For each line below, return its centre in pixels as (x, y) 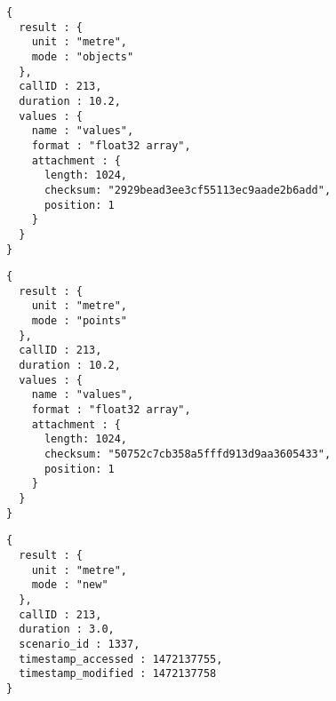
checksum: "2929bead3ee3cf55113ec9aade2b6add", (188, 190)
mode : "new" (70, 585)
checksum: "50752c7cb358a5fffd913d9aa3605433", (188, 454)
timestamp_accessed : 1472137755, (121, 659)
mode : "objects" (83, 56)
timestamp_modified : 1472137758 (118, 674)
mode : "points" (80, 321)
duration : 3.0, (67, 629)
